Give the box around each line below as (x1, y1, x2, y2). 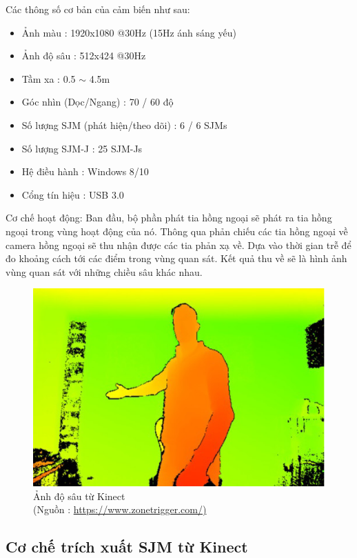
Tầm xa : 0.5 (21, 71, 76, 86)
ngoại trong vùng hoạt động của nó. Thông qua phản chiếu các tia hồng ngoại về (6, 223, 348, 238)
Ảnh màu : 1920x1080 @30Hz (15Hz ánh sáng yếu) (21, 25, 236, 39)
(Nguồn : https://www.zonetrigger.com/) (33, 502, 207, 517)
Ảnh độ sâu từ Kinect (33, 488, 125, 503)
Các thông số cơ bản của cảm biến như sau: (6, 2, 190, 16)
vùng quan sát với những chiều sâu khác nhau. (6, 264, 203, 279)
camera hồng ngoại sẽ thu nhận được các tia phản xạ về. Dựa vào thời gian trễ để (6, 237, 351, 252)
